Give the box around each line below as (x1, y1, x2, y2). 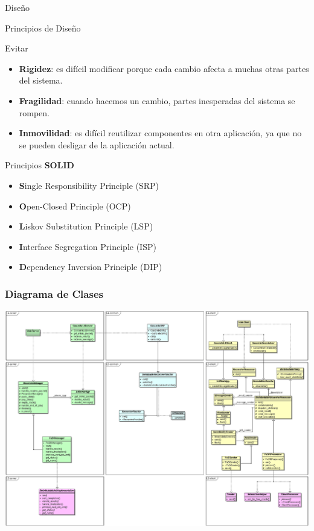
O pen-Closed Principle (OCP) (19, 199, 131, 212)
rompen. (19, 106, 50, 119)
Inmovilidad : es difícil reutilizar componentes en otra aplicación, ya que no (19, 127, 302, 139)
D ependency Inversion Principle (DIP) (19, 260, 162, 273)
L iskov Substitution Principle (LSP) (19, 220, 153, 233)
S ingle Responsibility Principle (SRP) (19, 179, 159, 191)
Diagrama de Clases (5, 286, 103, 301)
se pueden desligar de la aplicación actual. (19, 138, 175, 151)
